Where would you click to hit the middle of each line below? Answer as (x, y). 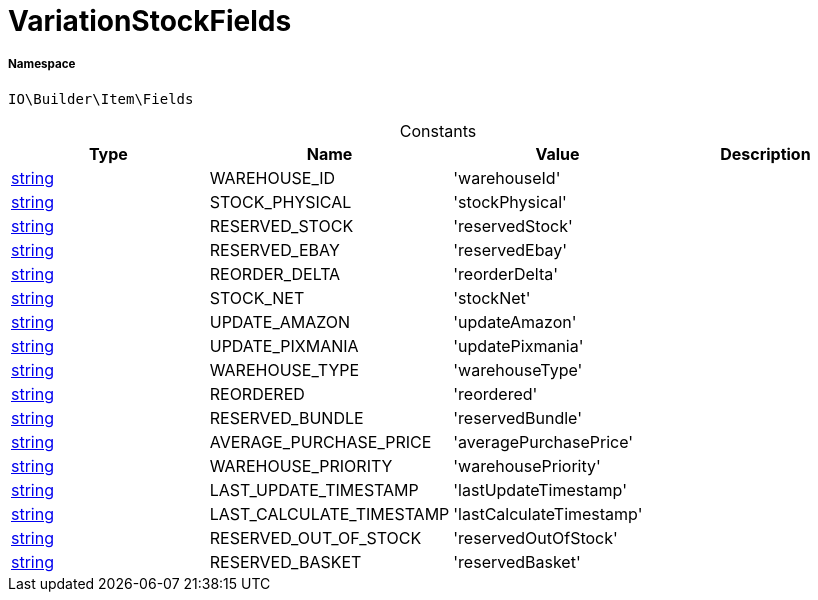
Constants (438, 130)
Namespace (42, 64)
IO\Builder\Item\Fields (101, 98)
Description (765, 153)
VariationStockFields (150, 21)
